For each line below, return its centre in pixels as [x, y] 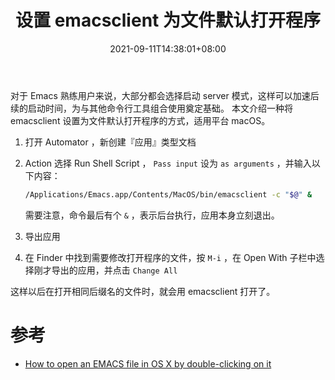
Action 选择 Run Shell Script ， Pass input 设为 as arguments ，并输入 [168, 163]
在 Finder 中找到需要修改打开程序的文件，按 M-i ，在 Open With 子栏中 [170, 257]
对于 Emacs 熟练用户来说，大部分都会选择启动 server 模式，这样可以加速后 [165, 95]
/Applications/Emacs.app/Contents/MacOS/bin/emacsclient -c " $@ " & [168, 194]
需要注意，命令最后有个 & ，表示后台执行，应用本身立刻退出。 [152, 215]
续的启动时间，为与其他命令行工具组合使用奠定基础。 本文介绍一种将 [151, 108]
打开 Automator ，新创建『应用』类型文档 [110, 142]
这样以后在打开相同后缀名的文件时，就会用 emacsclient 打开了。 [143, 291]
